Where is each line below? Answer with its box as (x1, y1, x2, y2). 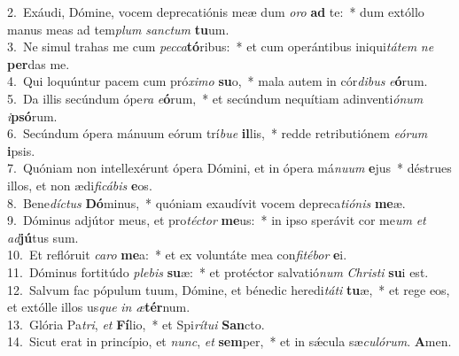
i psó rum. (7, 106, 58, 125)
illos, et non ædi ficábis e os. (7, 175, 152, 194)
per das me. (7, 54, 70, 73)
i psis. (7, 141, 35, 159)
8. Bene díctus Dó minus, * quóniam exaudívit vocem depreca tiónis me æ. (7, 193, 406, 212)
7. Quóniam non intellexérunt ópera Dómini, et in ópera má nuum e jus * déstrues (7, 159, 452, 177)
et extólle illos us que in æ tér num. (7, 298, 191, 316)
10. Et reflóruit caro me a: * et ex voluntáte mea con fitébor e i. (7, 245, 347, 264)
